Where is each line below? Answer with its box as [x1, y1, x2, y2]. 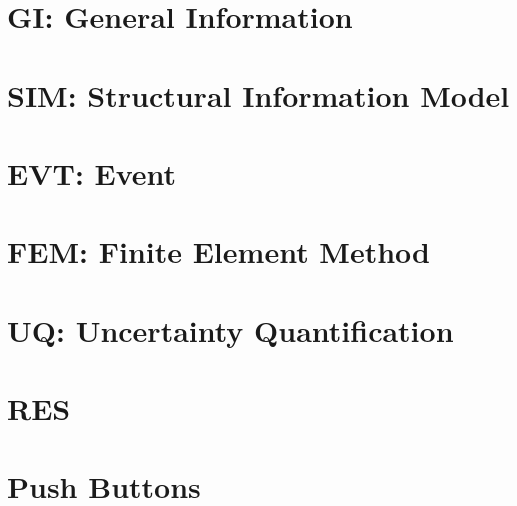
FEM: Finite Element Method [7, 231, 430, 272]
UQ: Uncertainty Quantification [7, 309, 454, 350]
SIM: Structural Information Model [7, 74, 510, 115]
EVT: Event [7, 152, 177, 193]
